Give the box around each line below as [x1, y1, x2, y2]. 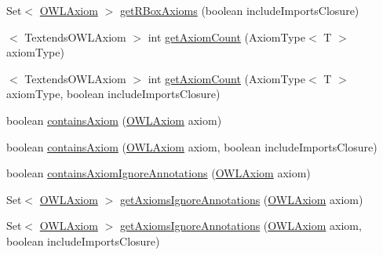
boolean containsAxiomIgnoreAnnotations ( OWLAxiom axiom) [6, 165, 311, 181]
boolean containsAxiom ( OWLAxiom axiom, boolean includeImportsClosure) [6, 138, 378, 155]
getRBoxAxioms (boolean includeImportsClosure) [119, 2, 359, 18]
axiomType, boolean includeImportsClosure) [6, 86, 221, 102]
